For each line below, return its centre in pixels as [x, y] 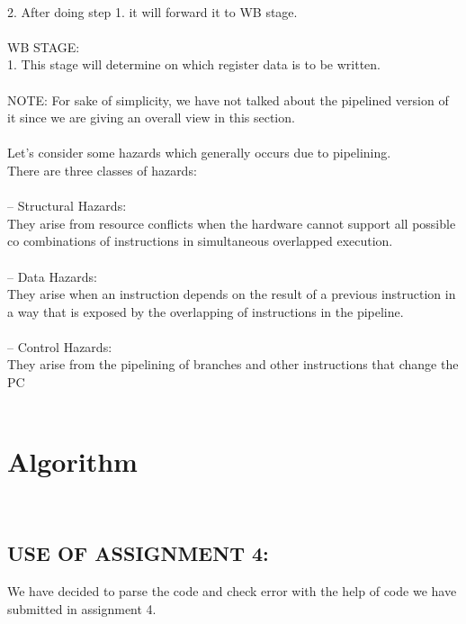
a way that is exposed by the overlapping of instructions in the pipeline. [206, 311]
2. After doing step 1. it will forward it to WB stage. [152, 11]
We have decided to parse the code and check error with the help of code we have [232, 591]
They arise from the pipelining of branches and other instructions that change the [233, 364]
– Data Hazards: [52, 276]
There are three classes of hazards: [102, 170]
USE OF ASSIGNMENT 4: [138, 553]
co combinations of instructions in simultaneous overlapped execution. [200, 241]
